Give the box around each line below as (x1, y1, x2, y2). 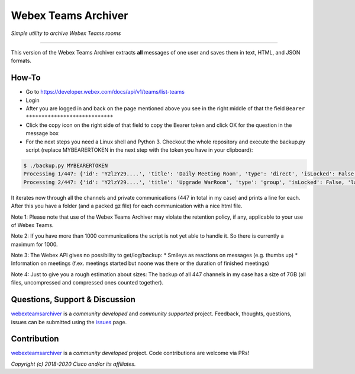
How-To (11, 73, 41, 83)
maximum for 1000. (11, 241, 59, 248)
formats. (11, 57, 32, 65)
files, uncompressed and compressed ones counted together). (11, 279, 164, 286)
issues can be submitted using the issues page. (11, 318, 127, 325)
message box (25, 130, 59, 137)
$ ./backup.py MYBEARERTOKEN (23, 162, 108, 169)
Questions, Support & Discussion (11, 295, 136, 305)
